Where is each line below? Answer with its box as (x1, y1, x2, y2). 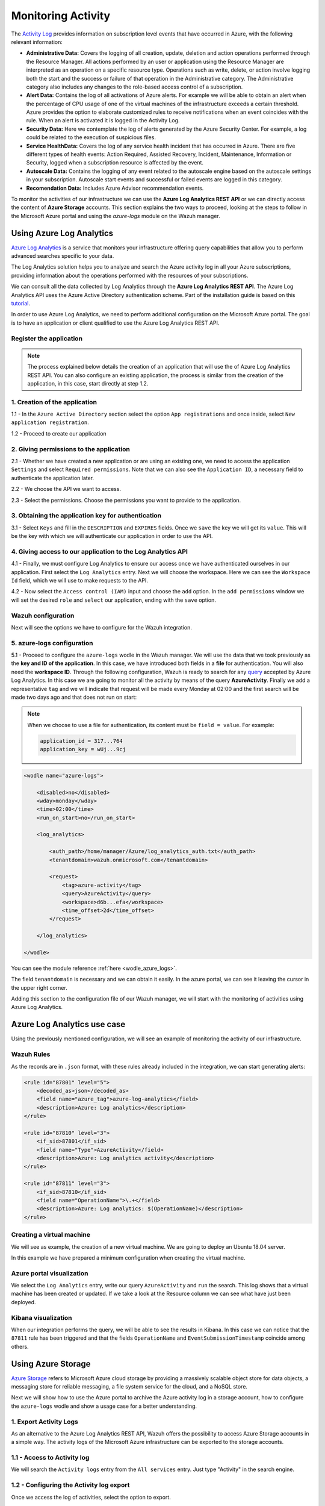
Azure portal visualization (11, 1269, 88, 1277)
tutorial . (11, 300, 30, 307)
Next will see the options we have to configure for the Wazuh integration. (11, 623, 193, 631)
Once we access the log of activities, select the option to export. (11, 1493, 171, 1501)
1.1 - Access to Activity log (11, 1454, 90, 1462)
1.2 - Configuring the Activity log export (11, 1481, 130, 1489)
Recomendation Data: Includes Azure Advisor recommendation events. (26, 184, 204, 192)
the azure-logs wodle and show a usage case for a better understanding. (11, 1402, 197, 1410)
